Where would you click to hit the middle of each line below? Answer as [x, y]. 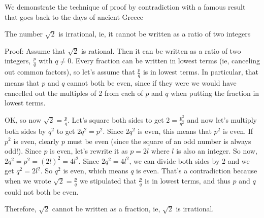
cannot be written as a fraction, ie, [106, 209]
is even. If [238, 131]
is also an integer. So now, [217, 151]
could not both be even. [42, 191]
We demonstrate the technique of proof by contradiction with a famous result [125, 7]
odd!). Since [23, 151]
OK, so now [23, 119]
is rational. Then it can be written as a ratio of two [161, 50]
